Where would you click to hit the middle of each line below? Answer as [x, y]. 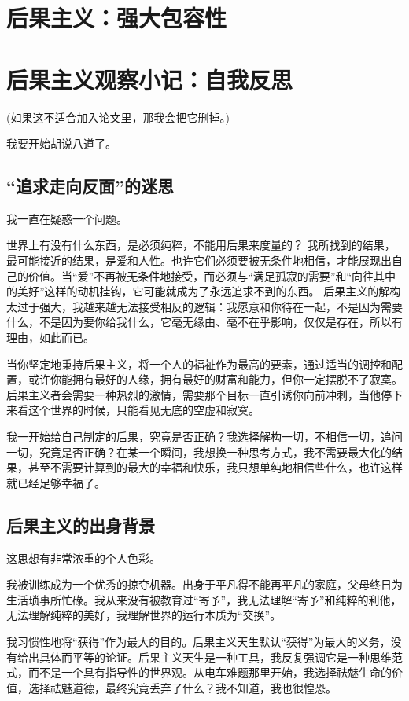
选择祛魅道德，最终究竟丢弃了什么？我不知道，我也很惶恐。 [182, 687]
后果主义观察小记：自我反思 [150, 79]
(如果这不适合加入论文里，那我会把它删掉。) [118, 117]
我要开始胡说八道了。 [61, 143]
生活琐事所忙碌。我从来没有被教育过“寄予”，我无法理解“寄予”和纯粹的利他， [204, 599]
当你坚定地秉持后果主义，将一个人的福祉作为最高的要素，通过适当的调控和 [199, 363]
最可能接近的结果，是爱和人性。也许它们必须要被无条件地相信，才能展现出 [199, 261]
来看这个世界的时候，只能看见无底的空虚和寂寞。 [133, 410]
